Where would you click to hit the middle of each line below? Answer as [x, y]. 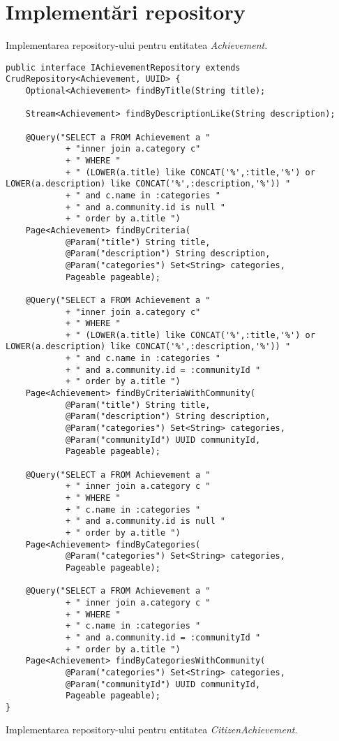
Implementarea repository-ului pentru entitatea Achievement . [137, 45]
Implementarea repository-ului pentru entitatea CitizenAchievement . [152, 729]
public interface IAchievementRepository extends [123, 67]
